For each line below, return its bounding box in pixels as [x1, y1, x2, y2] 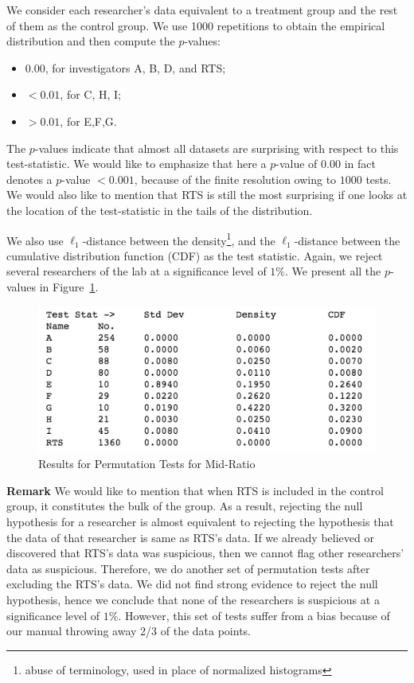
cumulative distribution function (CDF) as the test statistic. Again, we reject [6, 247, 383, 263]
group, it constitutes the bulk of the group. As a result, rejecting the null [6, 498, 363, 514]
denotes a [6, 170, 53, 187]
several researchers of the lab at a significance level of [6, 263, 267, 279]
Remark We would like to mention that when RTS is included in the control [6, 482, 384, 498]
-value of [275, 155, 318, 172]
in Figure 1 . [39, 278, 99, 295]
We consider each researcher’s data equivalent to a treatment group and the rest [6, 2, 398, 18]
